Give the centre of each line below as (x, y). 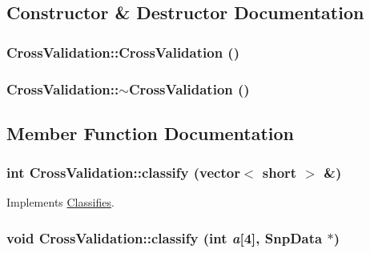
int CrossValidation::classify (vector (123, 173)
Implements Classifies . (60, 202)
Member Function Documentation (151, 133)
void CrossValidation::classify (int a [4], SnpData (165, 237)
